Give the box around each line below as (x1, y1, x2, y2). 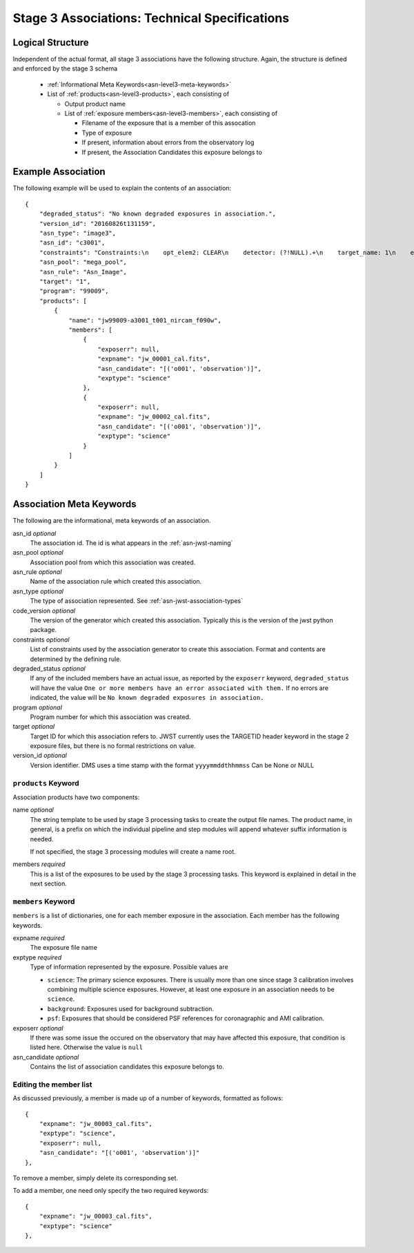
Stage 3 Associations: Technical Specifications (12, 10, 290, 26)
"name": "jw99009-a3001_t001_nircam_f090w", (68, 316, 222, 324)
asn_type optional (12, 587, 63, 595)
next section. (30, 879, 67, 888)
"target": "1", (39, 278, 91, 285)
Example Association (12, 166, 106, 178)
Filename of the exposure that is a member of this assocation (81, 119, 256, 127)
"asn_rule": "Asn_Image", (39, 268, 128, 276)
